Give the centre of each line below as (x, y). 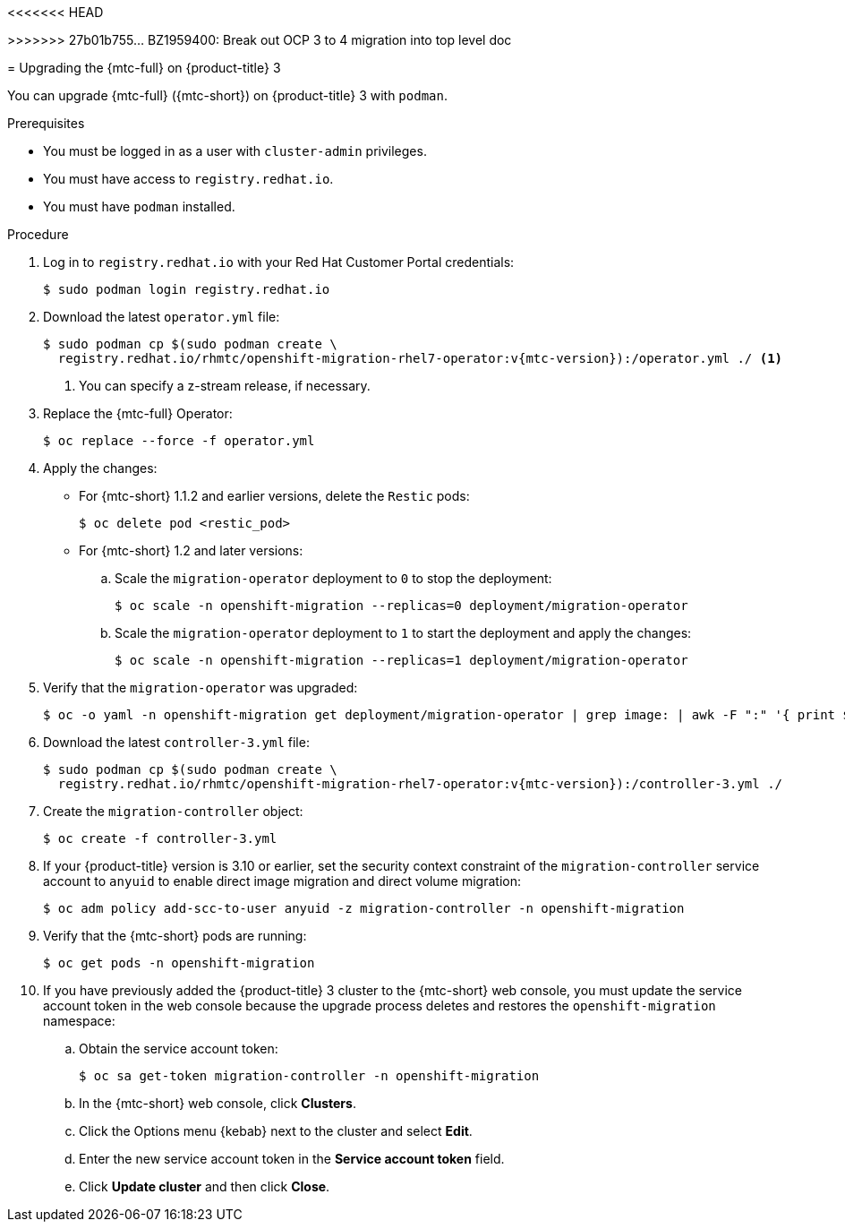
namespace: (79, 1021)
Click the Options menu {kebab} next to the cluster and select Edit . (276, 1131)
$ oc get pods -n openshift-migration (179, 963)
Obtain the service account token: (179, 1049)
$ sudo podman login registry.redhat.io (187, 289)
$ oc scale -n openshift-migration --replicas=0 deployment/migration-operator (401, 606)
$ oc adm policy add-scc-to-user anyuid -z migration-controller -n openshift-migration (364, 908)
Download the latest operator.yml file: (162, 317)
